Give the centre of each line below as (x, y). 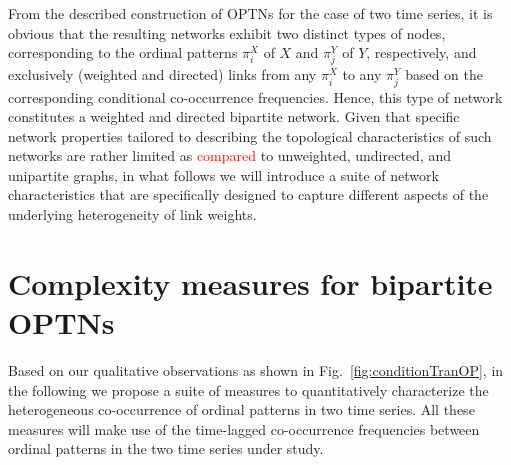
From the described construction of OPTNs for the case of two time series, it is (250, 13)
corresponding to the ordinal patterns (123, 52)
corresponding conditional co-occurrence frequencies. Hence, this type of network (255, 96)
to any (362, 74)
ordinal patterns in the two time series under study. (166, 448)
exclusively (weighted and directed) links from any (162, 74)
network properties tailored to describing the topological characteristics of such (250, 135)
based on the (444, 74)
